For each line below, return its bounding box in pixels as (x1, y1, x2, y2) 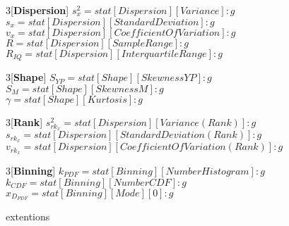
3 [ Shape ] (6, 70, 47, 84)
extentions (6, 209, 50, 224)
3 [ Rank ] (6, 114, 43, 129)
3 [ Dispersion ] (6, 3, 69, 17)
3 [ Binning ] (6, 163, 56, 177)
